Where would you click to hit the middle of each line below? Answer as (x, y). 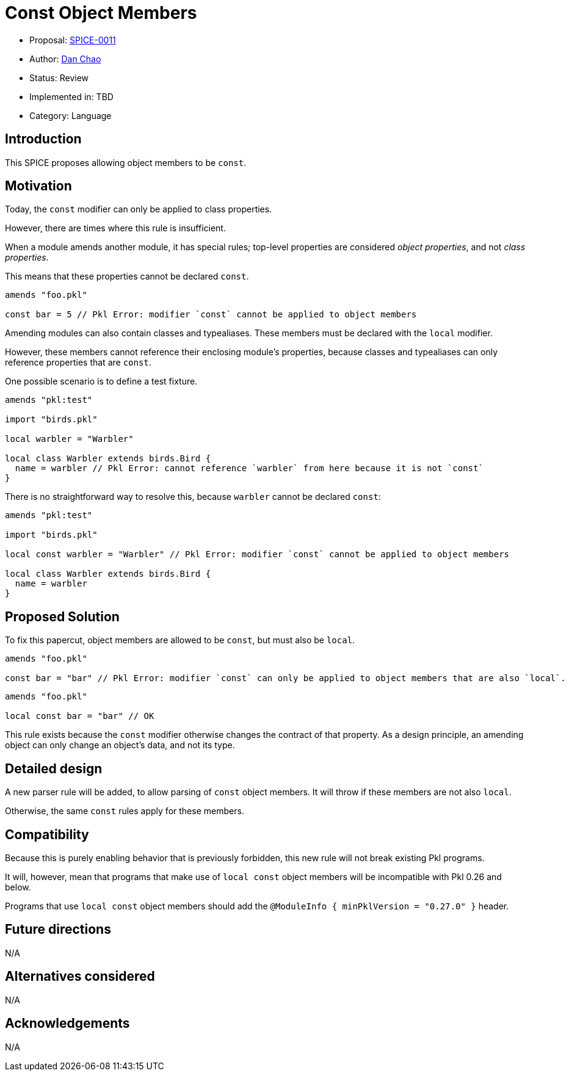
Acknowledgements (67, 1024)
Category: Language (71, 115)
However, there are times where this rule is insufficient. (115, 228)
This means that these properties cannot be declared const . (127, 276)
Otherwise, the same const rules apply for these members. (125, 811)
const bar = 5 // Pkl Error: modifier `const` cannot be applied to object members (211, 315)
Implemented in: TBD (71, 96)
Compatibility (47, 834)
